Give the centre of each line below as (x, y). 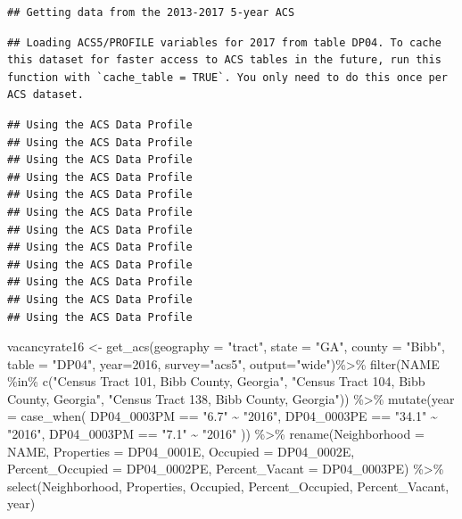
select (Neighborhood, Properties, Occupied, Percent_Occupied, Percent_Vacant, (228, 486)
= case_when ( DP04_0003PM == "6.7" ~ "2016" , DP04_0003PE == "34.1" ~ (223, 416)
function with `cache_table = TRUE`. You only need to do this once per (227, 77)
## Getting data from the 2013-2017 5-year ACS (151, 12)
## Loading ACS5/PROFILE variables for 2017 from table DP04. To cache (224, 42)
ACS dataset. (45, 95)
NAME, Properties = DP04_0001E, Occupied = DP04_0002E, (181, 451)
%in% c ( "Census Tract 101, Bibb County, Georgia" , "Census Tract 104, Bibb (216, 381)
